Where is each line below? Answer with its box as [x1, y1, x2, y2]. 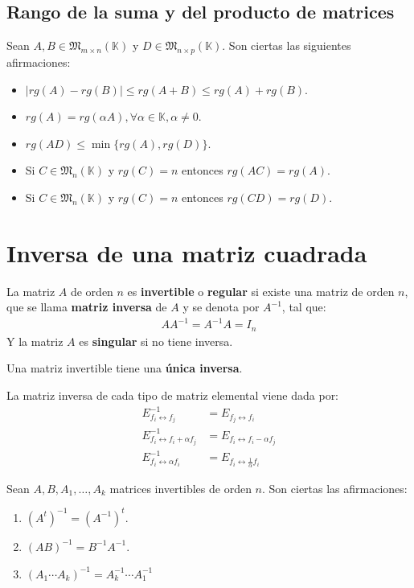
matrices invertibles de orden [109, 479, 252, 496]
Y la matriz [6, 332, 64, 349]
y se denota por [182, 298, 260, 315]
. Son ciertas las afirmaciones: [262, 479, 408, 496]
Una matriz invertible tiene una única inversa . [6, 360, 243, 376]
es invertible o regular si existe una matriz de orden [127, 282, 395, 299]
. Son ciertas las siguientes [222, 37, 351, 54]
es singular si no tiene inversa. [79, 332, 233, 349]
